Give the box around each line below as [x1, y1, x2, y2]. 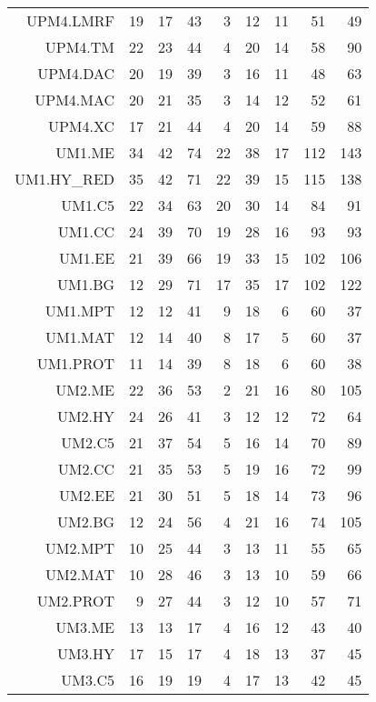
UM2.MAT [45, 564, 115, 585]
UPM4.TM [45, 36, 115, 57]
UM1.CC [57, 221, 115, 242]
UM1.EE [59, 247, 115, 268]
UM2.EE [59, 485, 115, 506]
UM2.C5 [61, 432, 115, 453]
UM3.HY [56, 643, 115, 664]
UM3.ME [55, 617, 115, 637]
